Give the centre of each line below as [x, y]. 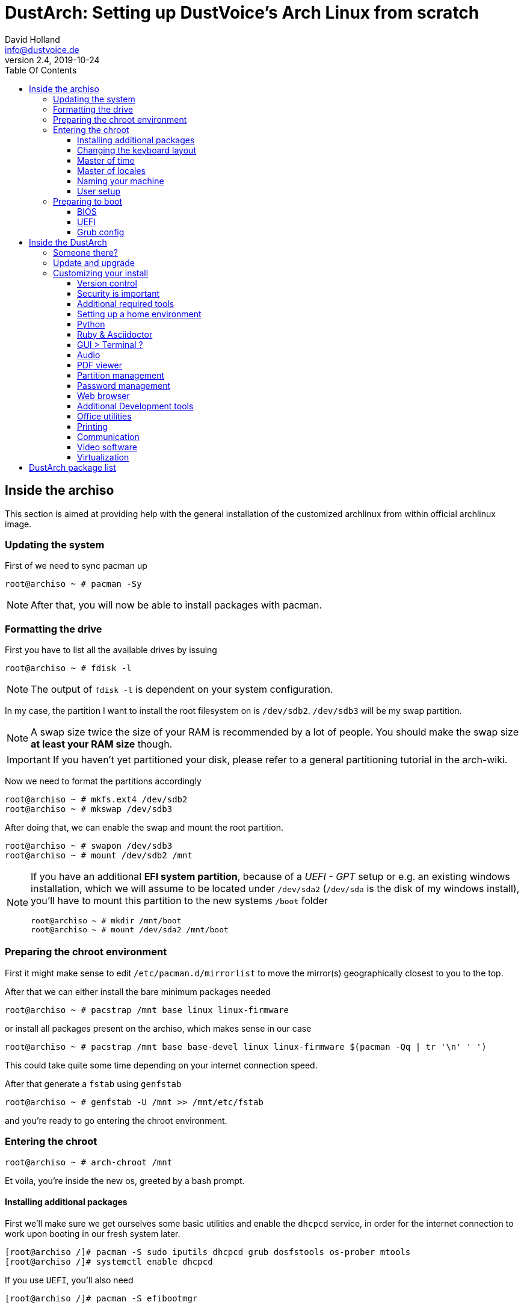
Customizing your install [101, 273]
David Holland [32, 39]
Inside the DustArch [68, 242]
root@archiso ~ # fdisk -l [68, 668]
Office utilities [104, 416]
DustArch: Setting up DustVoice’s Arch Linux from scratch [242, 13]
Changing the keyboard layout [137, 150]
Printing [92, 426]
